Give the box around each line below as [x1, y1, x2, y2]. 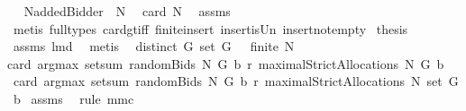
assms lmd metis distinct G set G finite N [13, 37, 295, 55]
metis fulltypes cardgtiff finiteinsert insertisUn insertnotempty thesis [13, 19, 408, 38]
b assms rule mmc [13, 89, 134, 107]
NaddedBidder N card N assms [23, 2, 231, 20]
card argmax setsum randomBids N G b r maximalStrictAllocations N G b [7, 54, 444, 73]
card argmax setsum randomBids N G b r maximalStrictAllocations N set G [13, 72, 459, 90]
